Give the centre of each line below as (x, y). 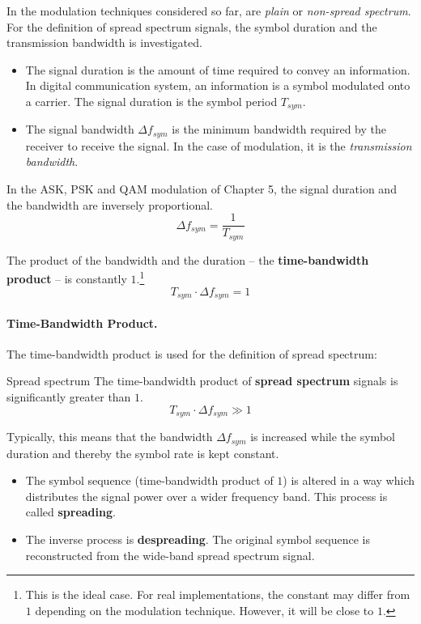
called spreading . (70, 512)
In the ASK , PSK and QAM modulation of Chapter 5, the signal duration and (202, 189)
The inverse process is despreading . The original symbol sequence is (198, 539)
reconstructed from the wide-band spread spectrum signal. (170, 555)
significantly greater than (69, 397)
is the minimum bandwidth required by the (279, 129)
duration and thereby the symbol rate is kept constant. (143, 453)
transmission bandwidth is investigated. (104, 42)
